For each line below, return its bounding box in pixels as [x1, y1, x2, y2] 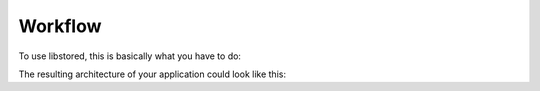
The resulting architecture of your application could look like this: [18, 68, 287, 80]
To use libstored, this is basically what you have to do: [18, 50, 242, 62]
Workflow [18, 15, 102, 37]
